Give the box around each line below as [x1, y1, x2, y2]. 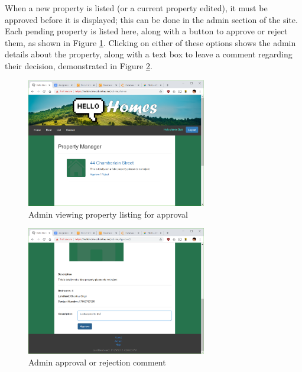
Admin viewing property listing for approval [28, 208, 188, 220]
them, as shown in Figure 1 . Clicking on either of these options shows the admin [5, 36, 296, 48]
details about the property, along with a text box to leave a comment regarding [5, 48, 293, 60]
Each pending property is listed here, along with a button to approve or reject [5, 25, 288, 37]
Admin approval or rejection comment [28, 356, 166, 368]
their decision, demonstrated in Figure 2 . [5, 59, 152, 72]
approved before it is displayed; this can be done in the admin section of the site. [5, 13, 298, 25]
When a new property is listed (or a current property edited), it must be [5, 2, 268, 14]
